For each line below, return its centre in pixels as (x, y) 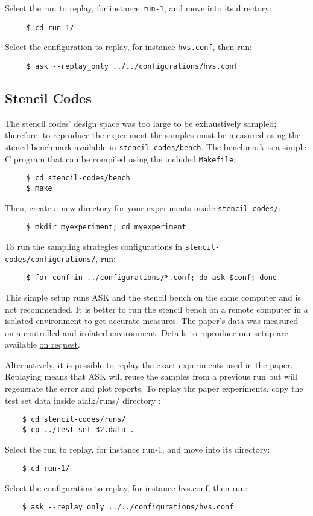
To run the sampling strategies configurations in (94, 246)
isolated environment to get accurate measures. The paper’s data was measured (152, 321)
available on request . (43, 344)
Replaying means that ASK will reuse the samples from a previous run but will (151, 376)
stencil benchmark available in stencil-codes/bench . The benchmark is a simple (156, 147)
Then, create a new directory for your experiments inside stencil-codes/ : (143, 207)
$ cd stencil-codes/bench (78, 178)
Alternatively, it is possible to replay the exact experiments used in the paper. (149, 364)
